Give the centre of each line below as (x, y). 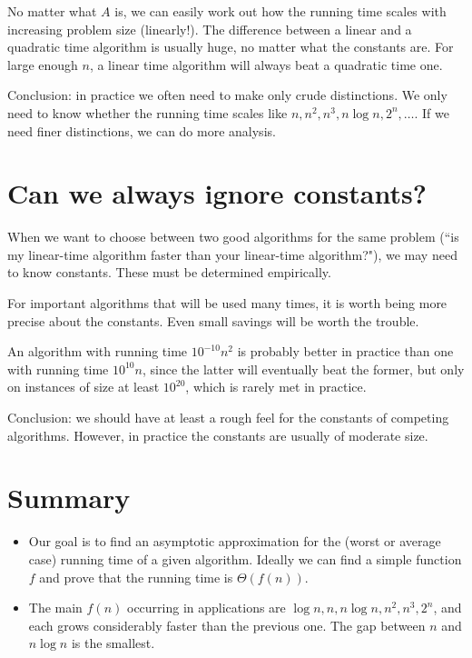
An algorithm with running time (98, 351)
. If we (432, 112)
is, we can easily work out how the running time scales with (280, 11)
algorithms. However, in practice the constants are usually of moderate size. (218, 435)
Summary (69, 498)
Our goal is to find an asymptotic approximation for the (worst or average (235, 541)
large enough (43, 64)
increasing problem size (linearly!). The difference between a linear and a (210, 29)
